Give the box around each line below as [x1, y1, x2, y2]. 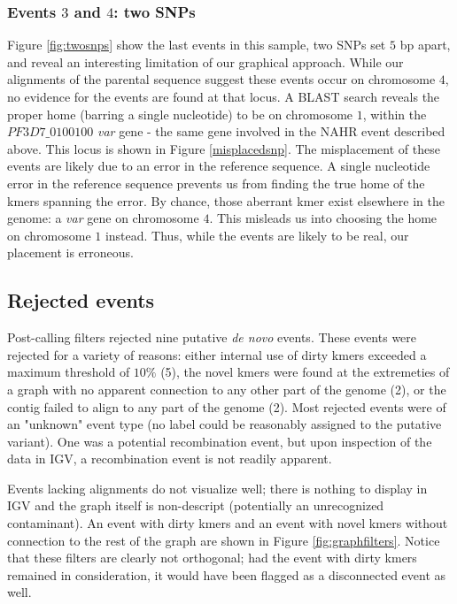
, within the [362, 104, 427, 123]
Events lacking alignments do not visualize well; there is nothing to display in [7, 478, 428, 497]
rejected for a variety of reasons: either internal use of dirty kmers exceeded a [7, 345, 427, 363]
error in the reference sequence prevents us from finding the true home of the [7, 173, 425, 192]
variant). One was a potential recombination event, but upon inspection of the [7, 432, 432, 450]
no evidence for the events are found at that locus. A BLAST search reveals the [7, 88, 440, 105]
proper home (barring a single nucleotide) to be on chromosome [7, 104, 353, 123]
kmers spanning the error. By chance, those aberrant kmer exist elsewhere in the [7, 191, 445, 210]
